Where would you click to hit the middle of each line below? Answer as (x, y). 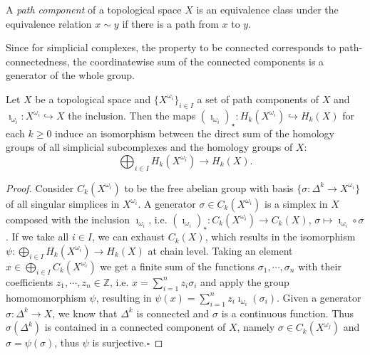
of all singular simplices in (63, 203)
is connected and (173, 313)
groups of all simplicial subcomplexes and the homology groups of (149, 147)
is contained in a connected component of (135, 327)
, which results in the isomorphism (280, 237)
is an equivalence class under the (267, 9)
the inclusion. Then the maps (132, 115)
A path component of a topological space (94, 9)
